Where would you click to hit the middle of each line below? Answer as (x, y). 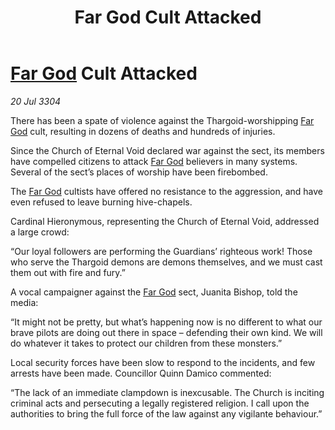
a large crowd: (40, 232)
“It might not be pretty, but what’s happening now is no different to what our (166, 322)
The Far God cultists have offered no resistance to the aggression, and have (167, 191)
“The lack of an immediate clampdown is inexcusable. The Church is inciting (167, 392)
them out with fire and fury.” (68, 272)
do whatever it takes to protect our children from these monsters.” (146, 343)
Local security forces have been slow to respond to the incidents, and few (163, 362)
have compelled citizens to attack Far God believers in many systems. (154, 161)
